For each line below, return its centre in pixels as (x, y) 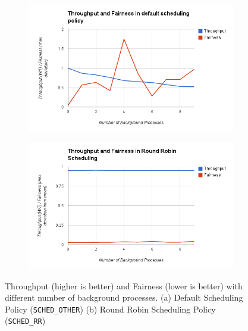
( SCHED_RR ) (25, 321)
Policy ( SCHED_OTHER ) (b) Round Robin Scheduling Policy (110, 309)
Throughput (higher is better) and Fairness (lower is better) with (124, 285)
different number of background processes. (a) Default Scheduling (124, 297)
